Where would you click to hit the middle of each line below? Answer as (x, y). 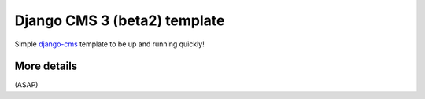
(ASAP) (26, 85)
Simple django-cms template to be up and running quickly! (109, 44)
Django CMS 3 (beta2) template (120, 20)
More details (46, 66)
